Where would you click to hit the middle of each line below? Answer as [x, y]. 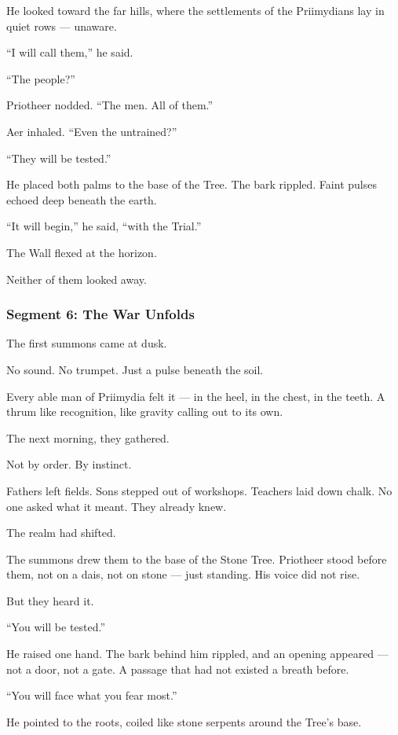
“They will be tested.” [59, 158]
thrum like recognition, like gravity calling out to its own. [145, 412]
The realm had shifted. [61, 533]
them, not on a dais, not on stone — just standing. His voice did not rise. [183, 574]
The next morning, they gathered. [88, 437]
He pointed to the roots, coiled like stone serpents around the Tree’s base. [184, 721]
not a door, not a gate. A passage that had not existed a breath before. [178, 669]
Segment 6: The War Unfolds [100, 314]
